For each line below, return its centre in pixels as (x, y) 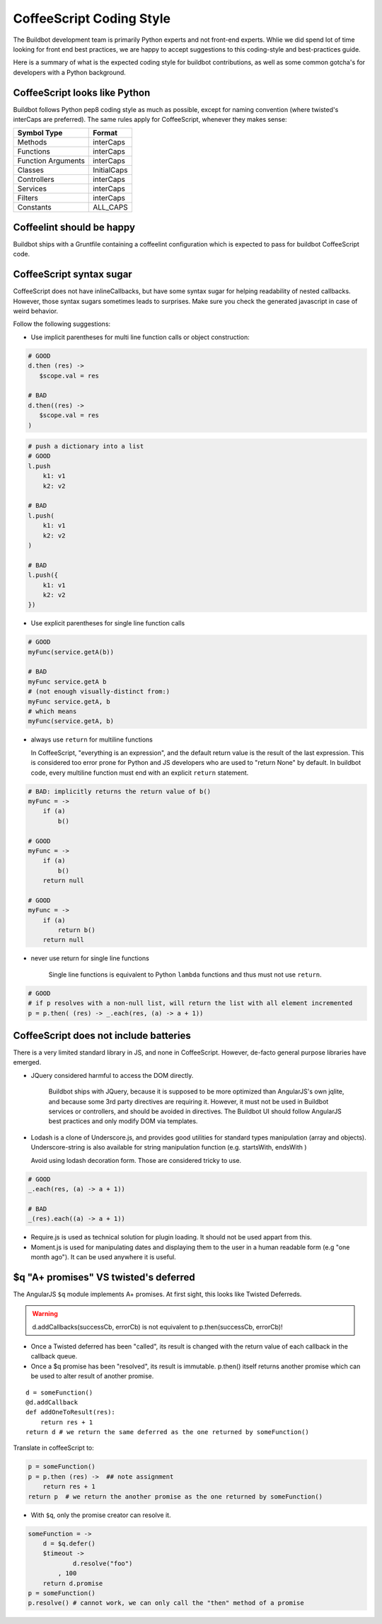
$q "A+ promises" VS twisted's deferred (104, 1277)
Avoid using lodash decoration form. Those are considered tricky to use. (136, 1160)
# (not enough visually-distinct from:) (99, 692)
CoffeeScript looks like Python (82, 92)
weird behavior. (36, 311)
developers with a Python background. (70, 72)
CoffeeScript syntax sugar (73, 274)
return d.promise (73, 1583)
